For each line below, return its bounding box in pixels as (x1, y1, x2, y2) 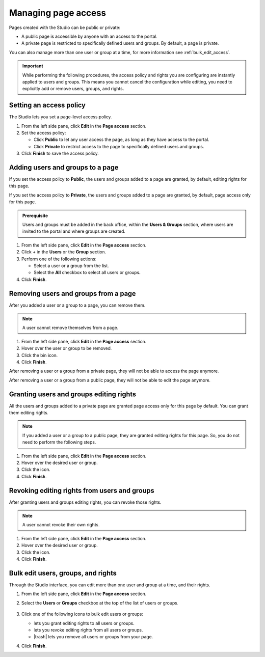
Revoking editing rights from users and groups (9, 486, 155, 494)
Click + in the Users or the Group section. (21, 249, 106, 255)
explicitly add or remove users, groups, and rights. (22, 86, 124, 92)
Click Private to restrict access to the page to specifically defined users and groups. (33, 143, 205, 149)
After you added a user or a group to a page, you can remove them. (9, 302, 146, 308)
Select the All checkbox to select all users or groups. (33, 270, 141, 275)
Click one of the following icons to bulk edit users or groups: (21, 611, 143, 617)
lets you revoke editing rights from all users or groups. (33, 627, 143, 633)
